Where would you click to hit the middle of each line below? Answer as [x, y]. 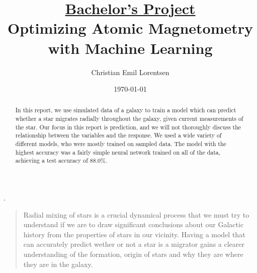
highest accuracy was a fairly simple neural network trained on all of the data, [118, 152]
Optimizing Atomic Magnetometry [130, 28]
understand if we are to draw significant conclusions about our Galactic [134, 224]
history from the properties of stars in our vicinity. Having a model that [134, 234]
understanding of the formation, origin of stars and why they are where [133, 254]
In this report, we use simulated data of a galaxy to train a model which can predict [126, 110]
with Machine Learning [130, 48]
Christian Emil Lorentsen [130, 72]
